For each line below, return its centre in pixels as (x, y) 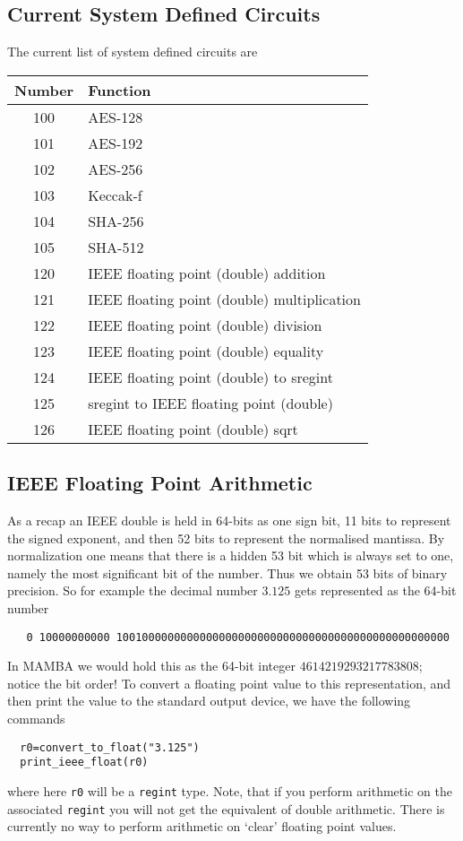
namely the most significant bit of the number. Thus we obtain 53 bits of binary (227, 572)
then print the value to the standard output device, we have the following (209, 701)
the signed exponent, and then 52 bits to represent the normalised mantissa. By (226, 538)
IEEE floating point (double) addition (207, 273)
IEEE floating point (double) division (205, 325)
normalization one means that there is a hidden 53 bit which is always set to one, (231, 555)
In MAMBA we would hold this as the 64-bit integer (151, 666)
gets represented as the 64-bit (376, 590)
